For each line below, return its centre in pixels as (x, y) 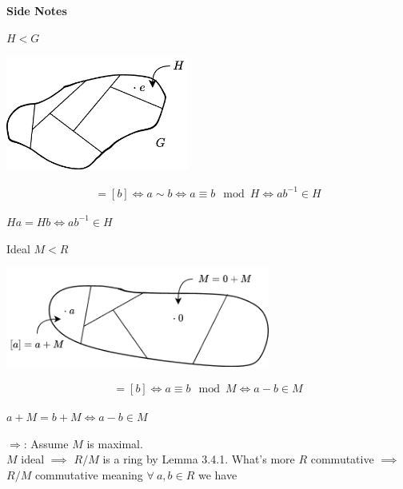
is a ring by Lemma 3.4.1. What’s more (199, 459)
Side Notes (37, 10)
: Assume (46, 443)
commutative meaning (89, 474)
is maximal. (115, 443)
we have (217, 474)
